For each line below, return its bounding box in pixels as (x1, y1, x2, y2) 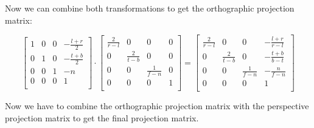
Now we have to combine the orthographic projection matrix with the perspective (5, 99, 309, 112)
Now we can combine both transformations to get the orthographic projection (5, 2, 295, 14)
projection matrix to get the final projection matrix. (5, 111, 199, 124)
